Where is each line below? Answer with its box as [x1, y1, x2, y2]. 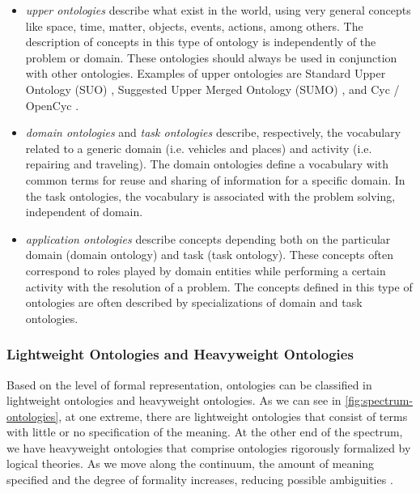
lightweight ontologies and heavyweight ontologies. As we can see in [6, 392, 342, 409]
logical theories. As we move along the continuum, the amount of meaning [6, 455, 374, 472]
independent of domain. [25, 203, 143, 220]
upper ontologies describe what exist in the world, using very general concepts [25, 2, 411, 18]
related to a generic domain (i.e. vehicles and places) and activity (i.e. [25, 139, 372, 156]
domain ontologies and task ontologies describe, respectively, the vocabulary [25, 124, 401, 141]
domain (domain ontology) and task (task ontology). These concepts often [25, 246, 393, 263]
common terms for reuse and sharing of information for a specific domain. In [25, 171, 405, 188]
